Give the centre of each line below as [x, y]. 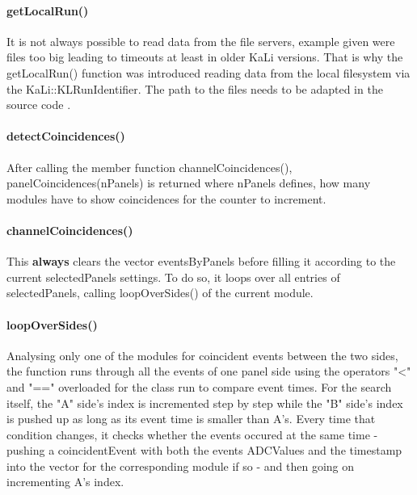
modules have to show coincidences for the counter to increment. [166, 198]
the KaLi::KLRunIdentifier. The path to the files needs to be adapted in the [195, 88]
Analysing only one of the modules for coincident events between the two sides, [202, 355]
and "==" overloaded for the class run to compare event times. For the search [199, 386]
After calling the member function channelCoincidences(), [150, 167]
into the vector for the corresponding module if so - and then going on [181, 466]
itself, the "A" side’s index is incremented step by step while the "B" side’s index [205, 403]
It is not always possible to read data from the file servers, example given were [201, 41]
